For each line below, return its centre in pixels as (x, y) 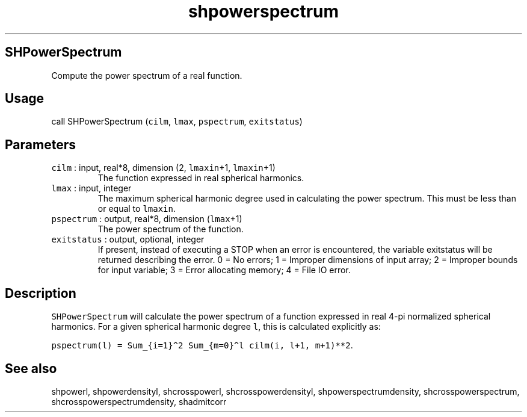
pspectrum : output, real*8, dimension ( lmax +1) (147, 219)
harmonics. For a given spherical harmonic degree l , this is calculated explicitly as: (216, 327)
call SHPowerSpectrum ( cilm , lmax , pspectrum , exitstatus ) (177, 122)
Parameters (40, 144)
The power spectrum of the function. (171, 229)
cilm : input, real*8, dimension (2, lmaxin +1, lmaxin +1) (163, 168)
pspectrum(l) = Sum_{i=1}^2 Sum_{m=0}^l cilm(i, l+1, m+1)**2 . (202, 345)
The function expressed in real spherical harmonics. (201, 178)
